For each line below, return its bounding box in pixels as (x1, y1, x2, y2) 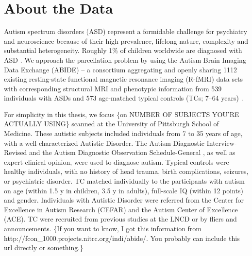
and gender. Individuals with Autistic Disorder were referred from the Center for (4, 195, 244, 205)
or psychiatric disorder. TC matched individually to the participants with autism (4, 176, 245, 186)
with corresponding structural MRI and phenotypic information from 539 (4, 83, 222, 93)
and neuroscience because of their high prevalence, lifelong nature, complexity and (4, 35, 249, 46)
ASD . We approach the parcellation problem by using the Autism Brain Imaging (4, 54, 246, 65)
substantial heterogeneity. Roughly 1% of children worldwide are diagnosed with (4, 45, 242, 55)
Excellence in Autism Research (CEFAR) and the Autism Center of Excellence (4, 204, 238, 214)
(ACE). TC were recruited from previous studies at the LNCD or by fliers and (4, 214, 237, 224)
